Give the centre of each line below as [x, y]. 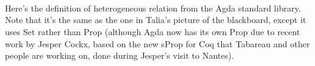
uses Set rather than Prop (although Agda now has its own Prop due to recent [153, 31]
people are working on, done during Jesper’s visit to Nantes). [120, 55]
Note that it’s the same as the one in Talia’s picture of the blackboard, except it [156, 20]
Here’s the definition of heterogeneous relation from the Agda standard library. [153, 8]
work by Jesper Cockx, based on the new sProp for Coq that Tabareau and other [157, 43]
